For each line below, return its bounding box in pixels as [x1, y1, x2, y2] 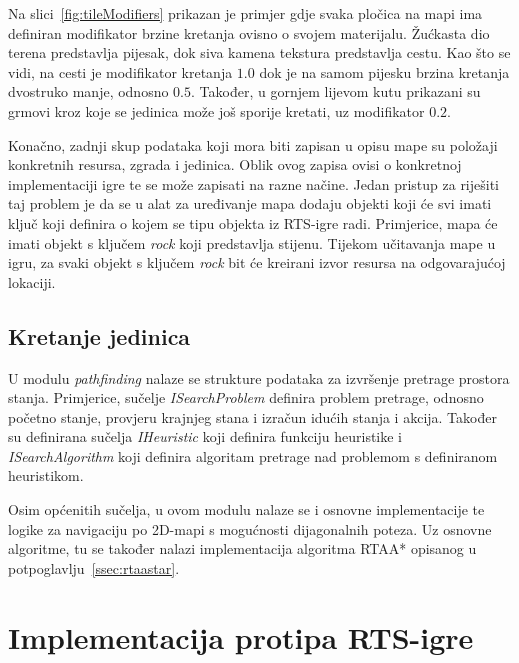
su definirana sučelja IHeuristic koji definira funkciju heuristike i [8, 426, 403, 447]
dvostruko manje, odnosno [8, 81, 169, 102]
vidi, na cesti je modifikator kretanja [8, 61, 233, 82]
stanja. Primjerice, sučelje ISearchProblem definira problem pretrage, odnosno [8, 387, 484, 408]
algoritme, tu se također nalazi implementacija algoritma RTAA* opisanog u [8, 538, 477, 559]
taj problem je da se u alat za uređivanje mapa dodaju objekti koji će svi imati [8, 193, 492, 214]
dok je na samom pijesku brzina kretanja [259, 61, 510, 82]
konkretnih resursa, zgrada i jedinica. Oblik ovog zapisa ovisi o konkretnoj [8, 154, 462, 175]
